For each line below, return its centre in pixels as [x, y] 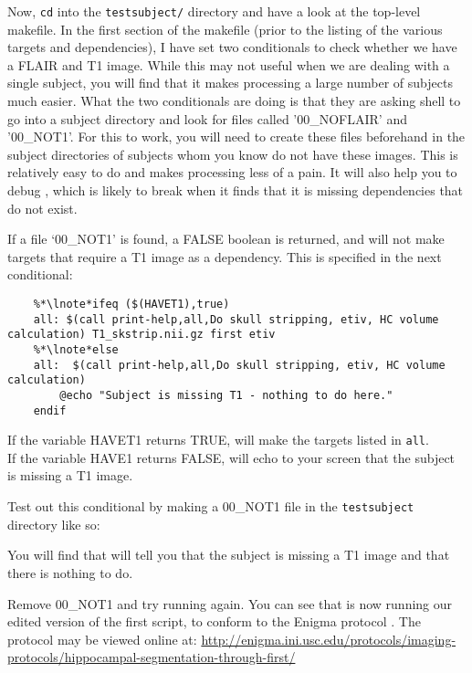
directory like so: [54, 524]
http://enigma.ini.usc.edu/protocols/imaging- [329, 639]
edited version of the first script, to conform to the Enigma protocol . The [214, 621]
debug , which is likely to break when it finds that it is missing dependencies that [236, 190]
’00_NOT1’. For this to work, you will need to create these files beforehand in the [236, 137]
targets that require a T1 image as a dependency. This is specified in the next [225, 256]
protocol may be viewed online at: [102, 639]
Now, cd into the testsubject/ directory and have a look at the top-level [214, 11]
